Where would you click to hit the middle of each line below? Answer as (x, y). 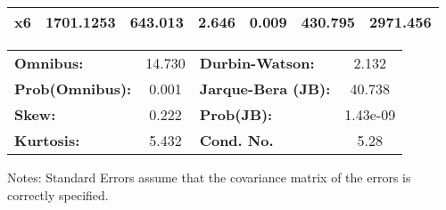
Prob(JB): (236, 114)
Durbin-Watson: (257, 63)
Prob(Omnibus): (73, 89)
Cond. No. (236, 140)
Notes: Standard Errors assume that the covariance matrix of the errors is (209, 177)
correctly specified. (58, 194)
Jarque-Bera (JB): (265, 89)
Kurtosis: (47, 140)
